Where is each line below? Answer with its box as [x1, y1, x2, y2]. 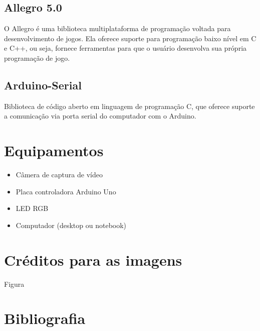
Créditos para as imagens [4, 249, 182, 270]
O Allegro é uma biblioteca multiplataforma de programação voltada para [4, 23, 231, 34]
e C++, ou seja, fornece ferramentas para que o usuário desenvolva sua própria [4, 43, 247, 53]
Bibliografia [4, 308, 86, 328]
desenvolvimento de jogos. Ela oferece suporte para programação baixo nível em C [4, 33, 256, 43]
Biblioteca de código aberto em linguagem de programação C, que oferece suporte [4, 100, 255, 111]
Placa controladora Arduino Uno [16, 186, 116, 196]
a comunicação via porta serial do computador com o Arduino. [4, 111, 196, 121]
